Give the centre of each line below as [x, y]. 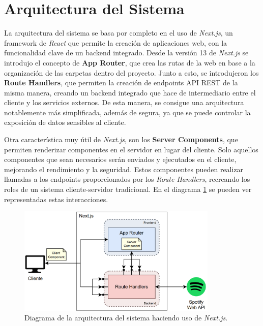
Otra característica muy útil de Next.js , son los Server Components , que [121, 139]
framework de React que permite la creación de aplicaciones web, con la [116, 42]
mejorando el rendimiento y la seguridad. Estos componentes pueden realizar [124, 169]
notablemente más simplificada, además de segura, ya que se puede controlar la [127, 112]
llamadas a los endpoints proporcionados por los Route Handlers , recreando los [127, 179]
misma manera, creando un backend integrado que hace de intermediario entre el [130, 92]
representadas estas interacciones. [56, 199]
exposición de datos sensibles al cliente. [65, 122]
